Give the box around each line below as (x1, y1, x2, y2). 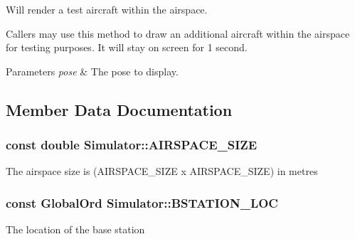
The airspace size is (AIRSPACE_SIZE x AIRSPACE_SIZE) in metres (6, 164, 318, 179)
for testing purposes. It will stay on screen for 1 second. (6, 40, 248, 55)
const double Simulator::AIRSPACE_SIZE (6, 136, 258, 154)
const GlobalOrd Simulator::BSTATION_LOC (6, 193, 278, 211)
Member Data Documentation (6, 98, 233, 120)
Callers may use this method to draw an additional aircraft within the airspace (6, 26, 350, 41)
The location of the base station (6, 222, 145, 237)
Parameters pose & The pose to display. (6, 63, 179, 78)
